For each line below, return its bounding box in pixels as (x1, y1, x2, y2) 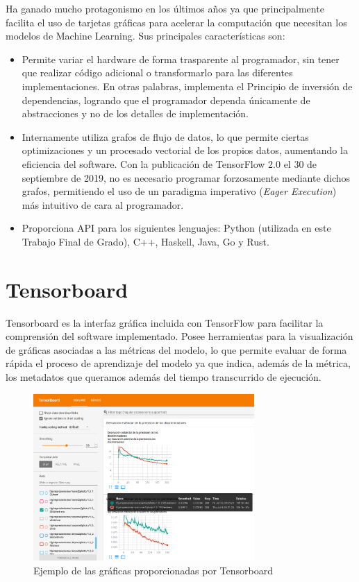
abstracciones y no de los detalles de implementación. (22, 106, 249, 121)
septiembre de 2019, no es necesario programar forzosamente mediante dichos (22, 170, 351, 185)
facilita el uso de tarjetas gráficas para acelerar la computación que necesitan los (6, 15, 347, 29)
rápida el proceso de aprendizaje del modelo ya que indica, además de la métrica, (6, 356, 351, 370)
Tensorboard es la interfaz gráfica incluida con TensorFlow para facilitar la (6, 315, 324, 329)
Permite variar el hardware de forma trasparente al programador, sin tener (22, 51, 340, 66)
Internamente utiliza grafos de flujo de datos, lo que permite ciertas (22, 129, 309, 144)
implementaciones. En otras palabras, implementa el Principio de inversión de (22, 78, 353, 93)
